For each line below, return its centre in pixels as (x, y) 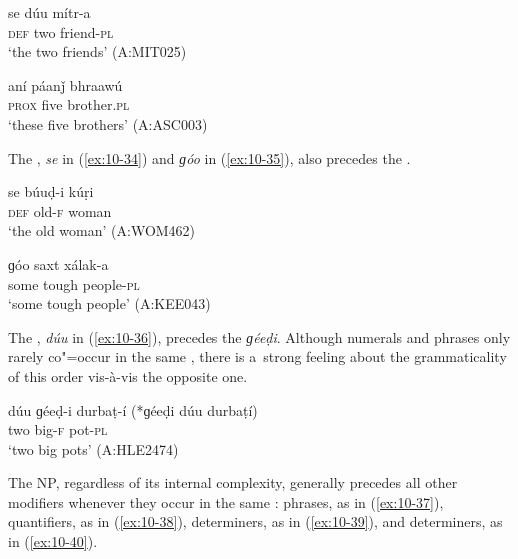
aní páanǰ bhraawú (65, 84)
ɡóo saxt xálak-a (58, 263)
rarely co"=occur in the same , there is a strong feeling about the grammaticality (257, 356)
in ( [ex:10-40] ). (53, 541)
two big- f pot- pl (58, 429)
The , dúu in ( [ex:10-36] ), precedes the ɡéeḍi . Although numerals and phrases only (259, 336)
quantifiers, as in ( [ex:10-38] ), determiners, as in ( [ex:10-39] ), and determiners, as (255, 521)
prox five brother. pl (69, 104)
